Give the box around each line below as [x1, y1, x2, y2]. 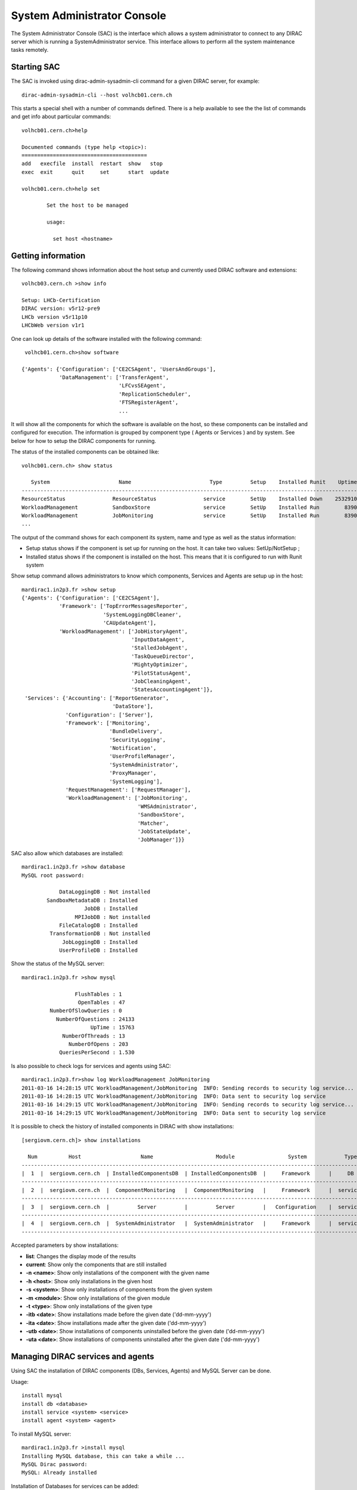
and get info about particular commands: [11, 113, 111, 120]
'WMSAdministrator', [137, 803, 198, 810]
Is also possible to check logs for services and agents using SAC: [11, 1062, 171, 1069]
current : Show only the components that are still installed [26, 1261, 167, 1268]
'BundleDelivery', [109, 728, 163, 735]
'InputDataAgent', [131, 637, 185, 643]
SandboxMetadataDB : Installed [46, 897, 138, 904]
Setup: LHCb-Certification [21, 297, 101, 303]
